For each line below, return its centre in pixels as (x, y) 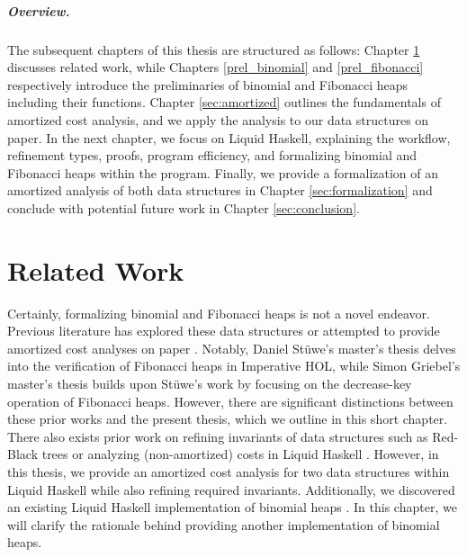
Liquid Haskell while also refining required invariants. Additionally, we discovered (231, 489)
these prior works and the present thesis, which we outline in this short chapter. (228, 419)
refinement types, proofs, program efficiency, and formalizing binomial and (212, 155)
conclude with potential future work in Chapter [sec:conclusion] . (184, 207)
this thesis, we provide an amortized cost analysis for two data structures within (229, 471)
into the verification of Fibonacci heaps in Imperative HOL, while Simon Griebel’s (234, 366)
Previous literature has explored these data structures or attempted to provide (224, 331)
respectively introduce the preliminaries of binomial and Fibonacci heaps (208, 84)
